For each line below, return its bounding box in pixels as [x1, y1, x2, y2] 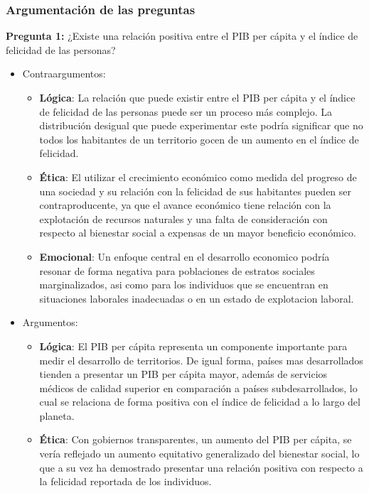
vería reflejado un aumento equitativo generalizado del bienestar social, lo [39, 446, 360, 461]
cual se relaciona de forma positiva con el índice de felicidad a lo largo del [39, 394, 360, 409]
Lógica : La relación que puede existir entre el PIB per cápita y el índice [39, 90, 355, 104]
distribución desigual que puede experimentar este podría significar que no [39, 118, 363, 133]
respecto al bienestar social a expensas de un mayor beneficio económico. [39, 225, 356, 240]
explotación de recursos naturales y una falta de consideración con [39, 211, 328, 226]
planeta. [39, 408, 75, 423]
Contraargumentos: [22, 66, 106, 81]
